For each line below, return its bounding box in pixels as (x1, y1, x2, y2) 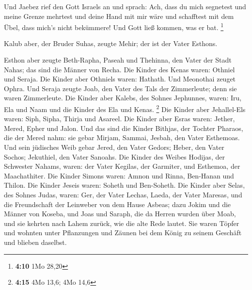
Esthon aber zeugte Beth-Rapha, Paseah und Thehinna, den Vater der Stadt (4, 55, 232, 65)
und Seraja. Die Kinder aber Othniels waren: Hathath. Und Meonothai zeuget (4, 74, 236, 84)
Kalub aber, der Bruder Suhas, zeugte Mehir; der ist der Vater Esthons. (4, 38, 218, 48)
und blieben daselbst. (4, 237, 67, 247)
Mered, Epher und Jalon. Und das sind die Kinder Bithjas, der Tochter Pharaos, (4, 123, 243, 133)
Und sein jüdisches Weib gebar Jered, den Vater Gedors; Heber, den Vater (4, 142, 224, 152)
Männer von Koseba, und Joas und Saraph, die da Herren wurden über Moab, (4, 209, 236, 219)
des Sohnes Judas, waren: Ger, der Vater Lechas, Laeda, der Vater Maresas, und (4, 190, 242, 199)
